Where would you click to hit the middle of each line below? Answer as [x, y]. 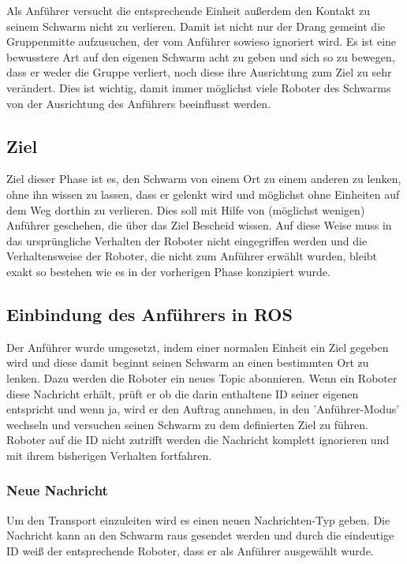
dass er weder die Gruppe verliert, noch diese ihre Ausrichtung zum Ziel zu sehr [199, 72]
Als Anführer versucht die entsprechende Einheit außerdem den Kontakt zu [189, 10]
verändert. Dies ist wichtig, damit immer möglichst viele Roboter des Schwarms [199, 87]
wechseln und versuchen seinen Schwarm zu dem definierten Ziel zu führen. [187, 424]
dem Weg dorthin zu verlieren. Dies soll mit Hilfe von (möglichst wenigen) [186, 209]
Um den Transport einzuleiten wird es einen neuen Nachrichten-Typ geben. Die [198, 519]
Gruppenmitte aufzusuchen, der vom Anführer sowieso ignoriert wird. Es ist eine [202, 41]
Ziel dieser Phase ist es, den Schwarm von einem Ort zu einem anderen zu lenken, [204, 179]
